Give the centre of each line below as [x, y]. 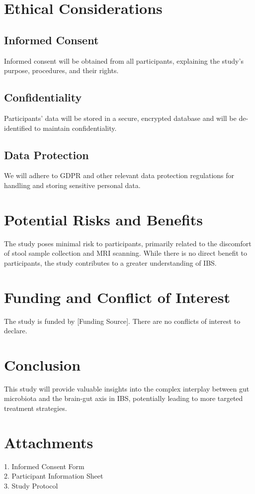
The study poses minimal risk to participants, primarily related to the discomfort [128, 243]
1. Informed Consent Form [44, 466]
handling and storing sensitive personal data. [72, 185]
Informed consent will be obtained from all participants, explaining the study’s [124, 60]
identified [18, 128]
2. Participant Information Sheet [54, 476]
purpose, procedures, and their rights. [61, 70]
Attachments [49, 442]
